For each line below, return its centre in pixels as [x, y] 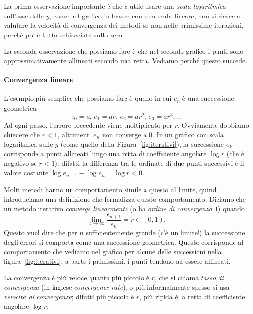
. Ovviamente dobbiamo [213, 125]
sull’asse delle [24, 15]
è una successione [208, 98]
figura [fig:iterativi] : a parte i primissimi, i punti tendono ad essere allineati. [117, 261]
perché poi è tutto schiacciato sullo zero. [64, 34]
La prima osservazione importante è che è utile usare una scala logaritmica [115, 6]
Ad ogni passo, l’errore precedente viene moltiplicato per [88, 125]
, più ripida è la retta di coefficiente [192, 296]
